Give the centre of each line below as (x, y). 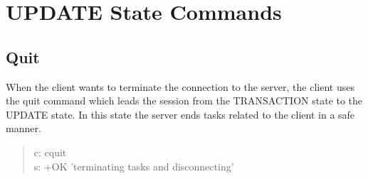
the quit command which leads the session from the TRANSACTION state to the (184, 101)
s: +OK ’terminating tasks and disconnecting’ (134, 166)
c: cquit (50, 152)
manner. (23, 128)
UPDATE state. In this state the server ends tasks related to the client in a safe (180, 114)
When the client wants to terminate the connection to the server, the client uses (180, 86)
